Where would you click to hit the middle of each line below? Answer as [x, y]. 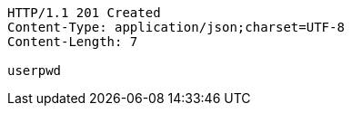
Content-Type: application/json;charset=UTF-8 [176, 27]
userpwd [35, 71]
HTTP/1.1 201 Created [84, 13]
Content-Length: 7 [73, 42]
